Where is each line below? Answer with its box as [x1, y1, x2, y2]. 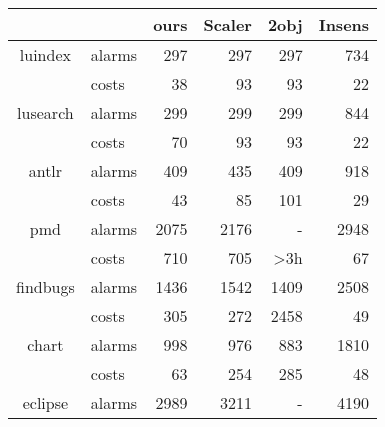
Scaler [203, 13, 252, 36]
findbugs [16, 275, 75, 298]
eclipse [22, 391, 69, 414]
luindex [19, 43, 71, 66]
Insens [318, 13, 370, 36]
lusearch [17, 101, 74, 124]
